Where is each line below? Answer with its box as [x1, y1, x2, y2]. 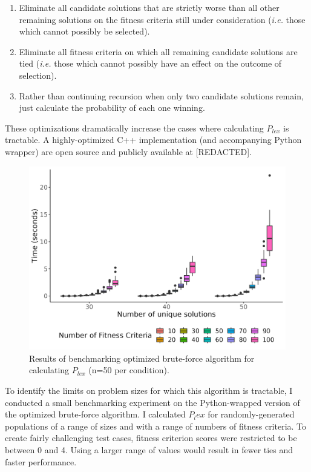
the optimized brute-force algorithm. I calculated [5, 408, 186, 420]
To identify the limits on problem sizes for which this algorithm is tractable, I [5, 384, 293, 396]
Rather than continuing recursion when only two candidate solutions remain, [19, 89, 304, 102]
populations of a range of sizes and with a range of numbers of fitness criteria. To [5, 419, 307, 432]
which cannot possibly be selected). [19, 25, 150, 38]
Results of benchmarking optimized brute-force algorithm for [29, 351, 255, 364]
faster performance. [5, 455, 77, 468]
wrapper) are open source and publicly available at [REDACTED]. [5, 145, 252, 158]
